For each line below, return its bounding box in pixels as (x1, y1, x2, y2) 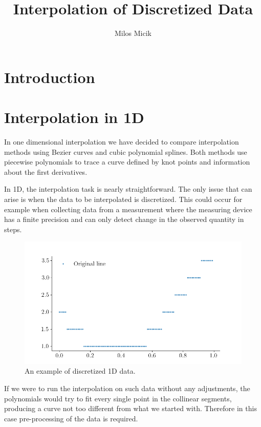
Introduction (4, 66, 95, 87)
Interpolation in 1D (4, 107, 144, 128)
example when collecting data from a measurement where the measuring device (4, 204, 252, 214)
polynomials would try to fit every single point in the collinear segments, (4, 393, 232, 403)
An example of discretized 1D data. (25, 365, 136, 376)
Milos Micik (114, 28, 152, 38)
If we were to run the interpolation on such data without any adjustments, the (4, 383, 250, 394)
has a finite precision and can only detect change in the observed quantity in (4, 214, 244, 225)
